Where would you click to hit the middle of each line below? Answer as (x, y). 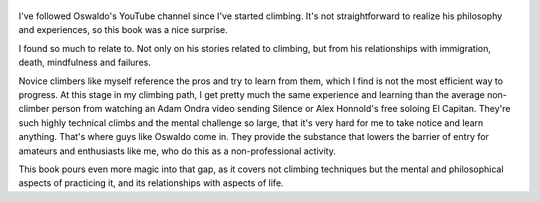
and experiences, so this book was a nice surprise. (123, 30)
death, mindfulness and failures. (85, 62)
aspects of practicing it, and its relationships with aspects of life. (151, 183)
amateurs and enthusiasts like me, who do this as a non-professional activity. (177, 151)
